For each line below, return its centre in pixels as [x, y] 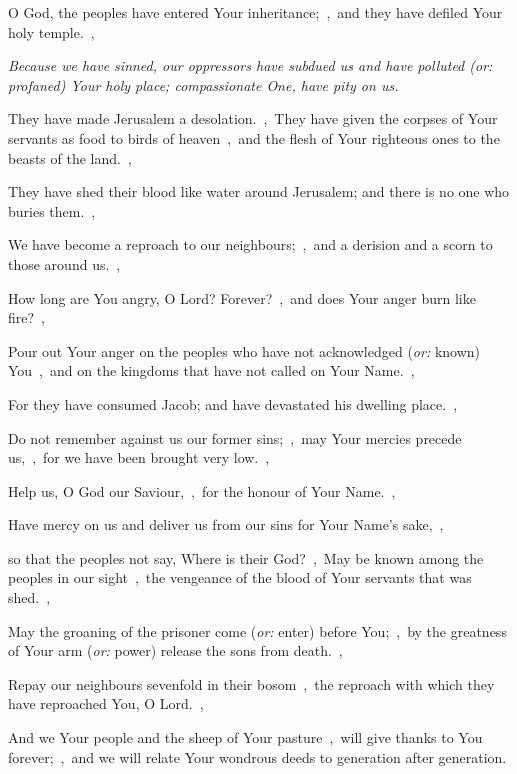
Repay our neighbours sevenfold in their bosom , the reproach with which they [251, 683]
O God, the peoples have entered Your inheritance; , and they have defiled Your [255, 12]
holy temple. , [51, 31]
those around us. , [64, 263]
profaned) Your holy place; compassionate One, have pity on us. [203, 84]
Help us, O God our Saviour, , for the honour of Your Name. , [202, 490]
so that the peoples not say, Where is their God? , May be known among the [246, 557]
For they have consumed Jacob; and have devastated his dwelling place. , [233, 403]
